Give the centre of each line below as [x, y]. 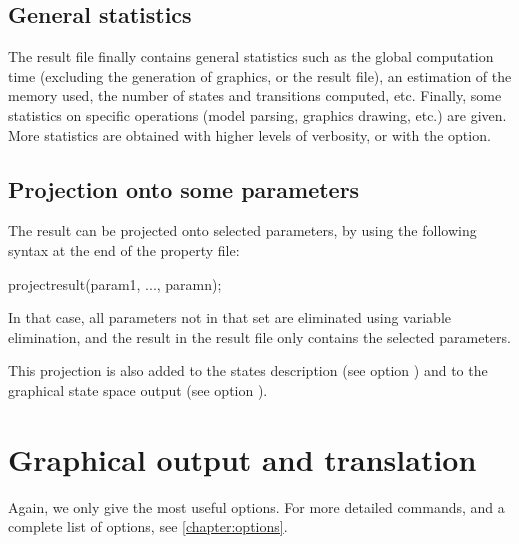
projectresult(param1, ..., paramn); [115, 283]
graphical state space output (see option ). [138, 389]
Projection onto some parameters [184, 188]
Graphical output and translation [242, 458]
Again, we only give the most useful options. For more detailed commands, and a [256, 506]
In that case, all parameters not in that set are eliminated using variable [230, 317]
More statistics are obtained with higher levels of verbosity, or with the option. [249, 134]
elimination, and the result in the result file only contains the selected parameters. [259, 336]
